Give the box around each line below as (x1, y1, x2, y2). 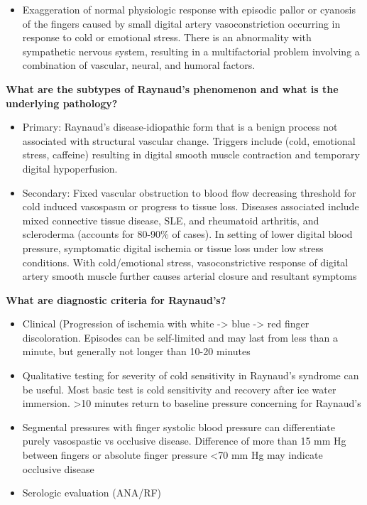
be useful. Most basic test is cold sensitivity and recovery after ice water (22, 381, 336, 396)
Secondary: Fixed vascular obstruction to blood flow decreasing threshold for (22, 185, 356, 200)
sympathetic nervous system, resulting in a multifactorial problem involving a (22, 43, 360, 58)
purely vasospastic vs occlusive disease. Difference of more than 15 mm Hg (22, 433, 346, 448)
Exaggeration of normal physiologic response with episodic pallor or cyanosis (22, 2, 356, 16)
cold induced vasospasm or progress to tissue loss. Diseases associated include (22, 199, 359, 214)
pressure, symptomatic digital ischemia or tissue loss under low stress (22, 240, 324, 255)
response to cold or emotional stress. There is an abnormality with (22, 30, 312, 45)
